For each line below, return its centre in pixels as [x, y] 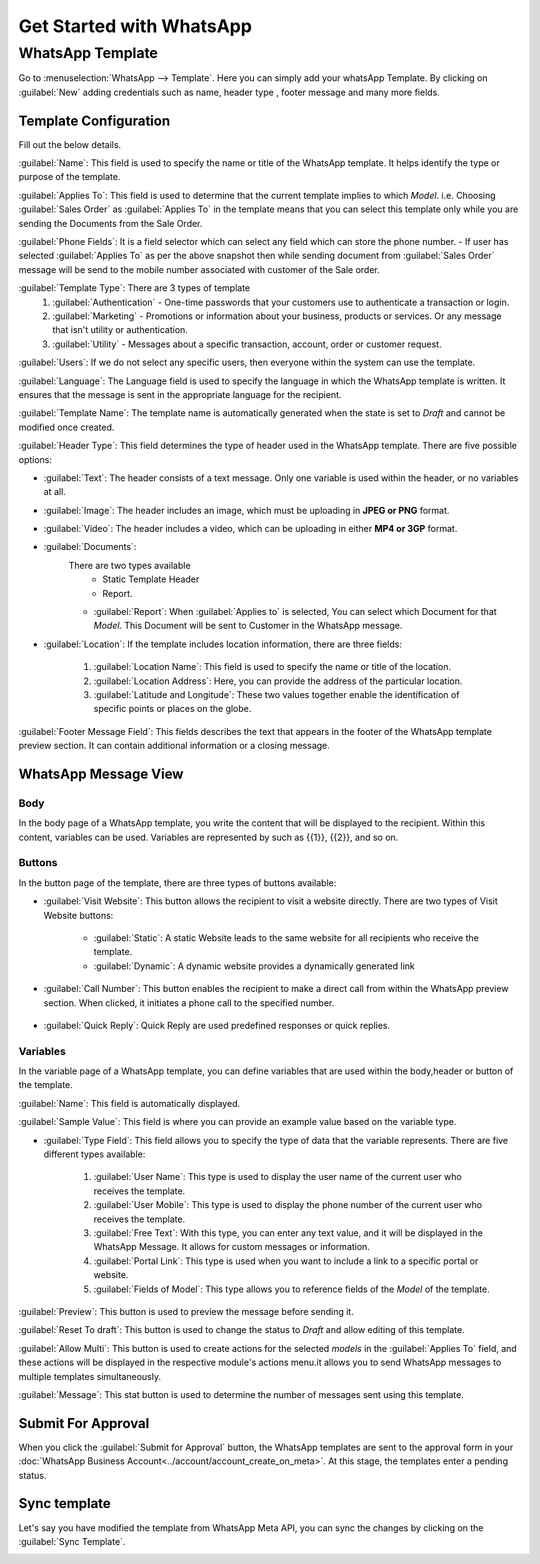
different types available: [94, 1154]
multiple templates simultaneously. [90, 1376]
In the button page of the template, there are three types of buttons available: [177, 882]
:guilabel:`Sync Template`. [72, 1541]
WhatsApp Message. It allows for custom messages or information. [231, 1247]
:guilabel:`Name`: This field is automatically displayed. [129, 1103]
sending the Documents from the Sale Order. [110, 223]
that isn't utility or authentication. [120, 330]
